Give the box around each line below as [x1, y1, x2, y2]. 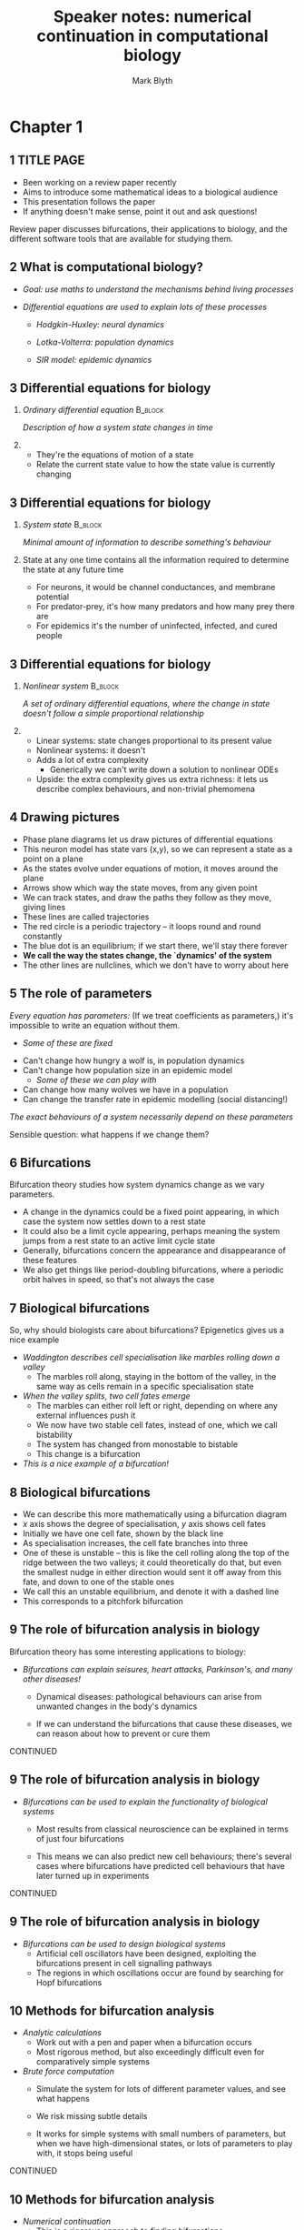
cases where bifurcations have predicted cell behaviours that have [35, 1860, 286, 1871]
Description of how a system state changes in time [22, 422, 213, 433]
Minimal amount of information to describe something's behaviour [22, 537, 271, 547]
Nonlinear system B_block [22, 680, 120, 691]
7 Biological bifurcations [9, 1301, 150, 1316]
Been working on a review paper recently [22, 176, 177, 187]
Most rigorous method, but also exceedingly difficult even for [35, 2046, 265, 2057]
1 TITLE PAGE [9, 153, 85, 168]
